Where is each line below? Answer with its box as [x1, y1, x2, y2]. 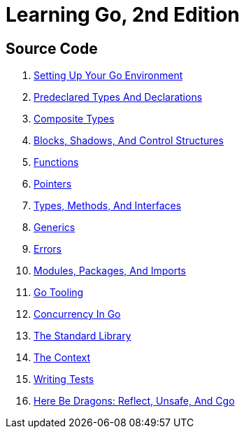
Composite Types [34, 113, 115, 125]
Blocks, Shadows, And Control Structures [34, 134, 224, 147]
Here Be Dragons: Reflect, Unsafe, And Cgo [34, 395, 235, 407]
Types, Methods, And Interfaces [34, 199, 182, 212]
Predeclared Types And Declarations [34, 91, 203, 104]
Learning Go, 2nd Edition [6, 3, 240, 27]
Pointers [34, 178, 72, 190]
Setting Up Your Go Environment [34, 69, 183, 82]
